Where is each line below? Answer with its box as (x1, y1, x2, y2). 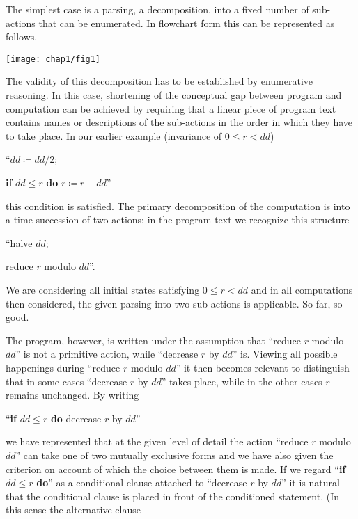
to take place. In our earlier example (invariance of (6, 128, 222, 143)
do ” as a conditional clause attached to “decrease (36, 475, 247, 490)
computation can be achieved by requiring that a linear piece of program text (6, 101, 336, 115)
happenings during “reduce (6, 360, 120, 374)
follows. (6, 29, 38, 44)
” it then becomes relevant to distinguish (176, 360, 350, 374)
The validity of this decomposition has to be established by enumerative (6, 74, 313, 88)
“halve (6, 235, 33, 250)
